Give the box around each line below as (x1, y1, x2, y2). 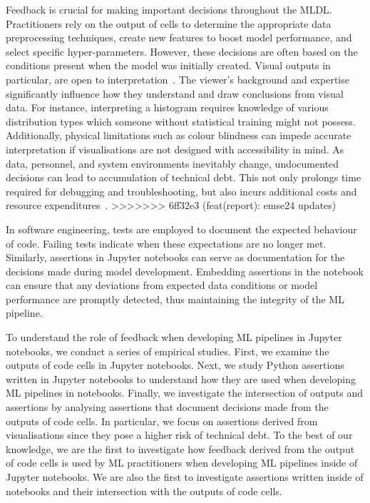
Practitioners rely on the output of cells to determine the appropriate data (6, 16, 332, 31)
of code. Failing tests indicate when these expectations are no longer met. (6, 235, 327, 250)
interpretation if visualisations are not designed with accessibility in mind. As (6, 141, 344, 156)
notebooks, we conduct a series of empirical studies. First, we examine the (6, 343, 329, 358)
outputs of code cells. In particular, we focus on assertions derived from (6, 413, 318, 428)
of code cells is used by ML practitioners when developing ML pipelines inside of (6, 455, 358, 470)
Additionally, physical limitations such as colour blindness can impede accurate (6, 128, 351, 143)
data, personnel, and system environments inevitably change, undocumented (6, 156, 339, 171)
